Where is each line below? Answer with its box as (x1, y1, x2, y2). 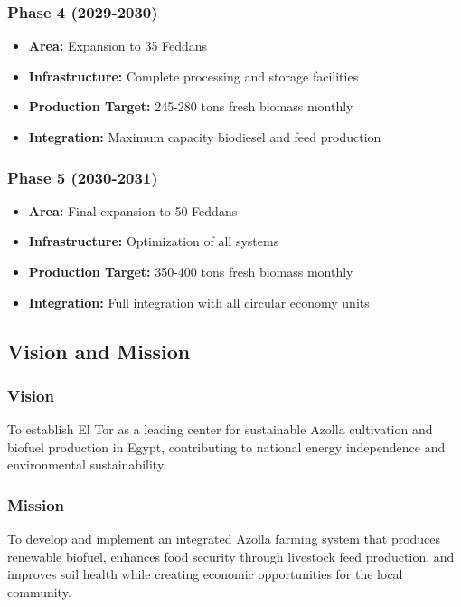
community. (7, 582, 71, 601)
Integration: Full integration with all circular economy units (28, 292, 370, 311)
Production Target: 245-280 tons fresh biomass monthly (28, 97, 353, 116)
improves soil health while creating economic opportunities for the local (7, 564, 403, 583)
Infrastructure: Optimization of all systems (28, 232, 279, 251)
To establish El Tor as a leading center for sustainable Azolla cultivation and (7, 420, 433, 439)
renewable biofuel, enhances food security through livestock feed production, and (7, 546, 455, 565)
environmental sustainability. (7, 455, 167, 474)
